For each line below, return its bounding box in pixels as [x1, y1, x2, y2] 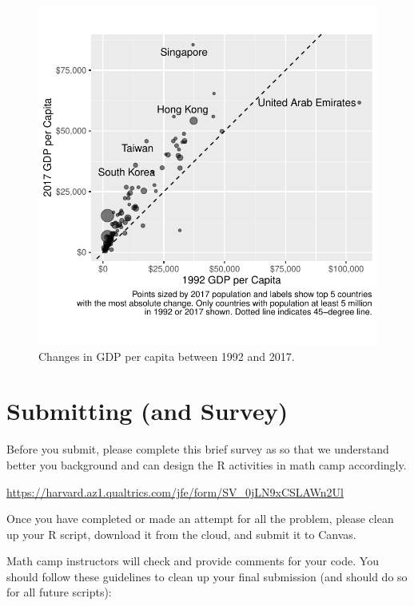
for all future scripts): [6, 584, 112, 600]
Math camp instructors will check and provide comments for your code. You [6, 553, 379, 569]
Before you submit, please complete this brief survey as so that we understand [6, 441, 389, 457]
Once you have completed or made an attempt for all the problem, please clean [6, 510, 394, 527]
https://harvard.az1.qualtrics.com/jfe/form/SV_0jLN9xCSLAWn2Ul [6, 483, 344, 500]
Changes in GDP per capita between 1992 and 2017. [38, 347, 295, 364]
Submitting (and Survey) [6, 394, 289, 427]
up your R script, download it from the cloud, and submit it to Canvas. [6, 525, 356, 542]
